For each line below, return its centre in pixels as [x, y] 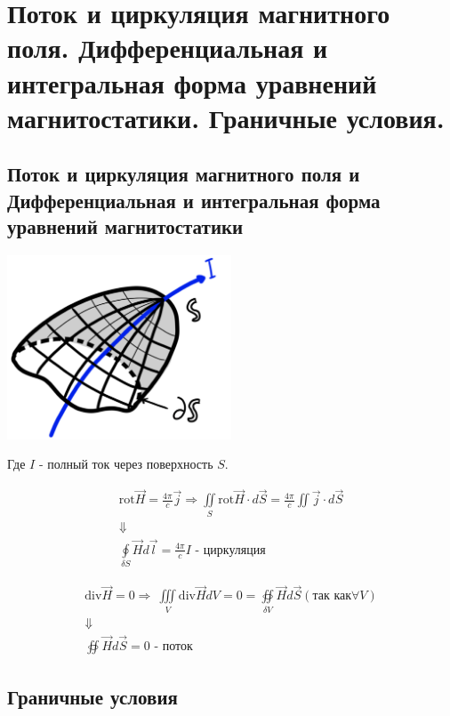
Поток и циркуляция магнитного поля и [184, 174]
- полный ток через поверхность [126, 464]
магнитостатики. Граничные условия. [226, 117]
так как [332, 596]
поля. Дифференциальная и [168, 48]
